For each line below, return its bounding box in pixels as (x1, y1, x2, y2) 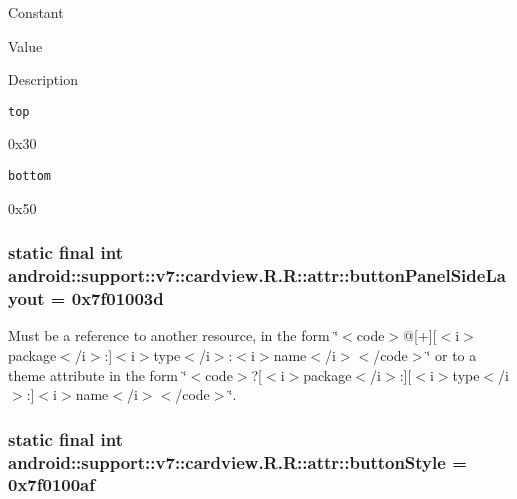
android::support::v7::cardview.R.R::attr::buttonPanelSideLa (8, 263, 506, 288)
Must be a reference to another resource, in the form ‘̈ (8, 325, 339, 346)
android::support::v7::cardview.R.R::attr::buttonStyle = (8, 449, 467, 474)
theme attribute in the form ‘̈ (8, 364, 187, 385)
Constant (8, 2, 64, 22)
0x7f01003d (71, 286, 164, 311)
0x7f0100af (8, 472, 95, 497)
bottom (8, 169, 51, 184)
